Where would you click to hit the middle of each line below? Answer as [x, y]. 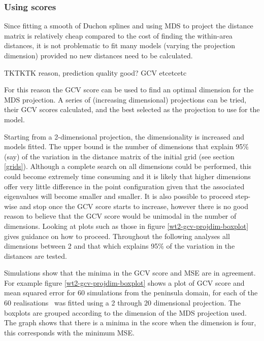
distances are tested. [36, 255]
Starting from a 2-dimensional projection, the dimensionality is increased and [124, 136]
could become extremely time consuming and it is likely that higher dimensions [127, 176]
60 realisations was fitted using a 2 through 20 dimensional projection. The [123, 303]
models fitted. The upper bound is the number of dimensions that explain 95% [126, 146]
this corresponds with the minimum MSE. [69, 332]
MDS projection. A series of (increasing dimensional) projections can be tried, [125, 99]
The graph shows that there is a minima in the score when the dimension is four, [130, 322]
